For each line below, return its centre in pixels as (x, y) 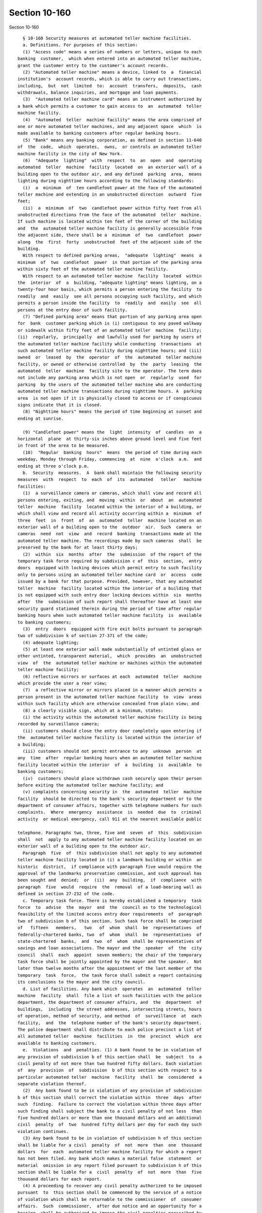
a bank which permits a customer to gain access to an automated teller (110, 106)
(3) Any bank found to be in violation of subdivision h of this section (112, 1138)
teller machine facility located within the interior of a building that (110, 588)
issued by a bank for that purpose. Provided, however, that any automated (110, 582)
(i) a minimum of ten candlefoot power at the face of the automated (112, 188)
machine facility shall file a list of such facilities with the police (110, 996)
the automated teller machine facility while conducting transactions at (110, 344)
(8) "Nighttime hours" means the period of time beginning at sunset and (112, 412)
